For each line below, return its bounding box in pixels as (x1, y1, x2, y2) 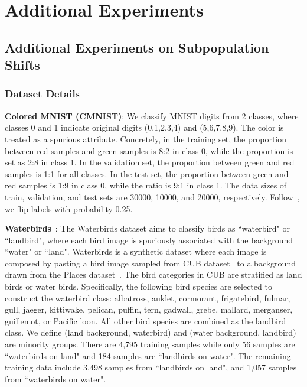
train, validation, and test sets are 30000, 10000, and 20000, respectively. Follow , (5, 190, 300, 203)
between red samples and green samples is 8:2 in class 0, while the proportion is (5, 144, 293, 157)
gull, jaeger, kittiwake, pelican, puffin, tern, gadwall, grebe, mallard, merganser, (5, 303, 293, 316)
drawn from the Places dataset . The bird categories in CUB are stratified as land (5, 268, 302, 281)
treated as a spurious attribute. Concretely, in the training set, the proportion (5, 132, 287, 145)
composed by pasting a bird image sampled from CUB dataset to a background (5, 256, 296, 269)
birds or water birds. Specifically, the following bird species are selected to (5, 280, 272, 292)
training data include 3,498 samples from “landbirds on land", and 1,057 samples (5, 361, 297, 373)
